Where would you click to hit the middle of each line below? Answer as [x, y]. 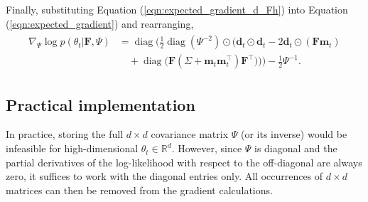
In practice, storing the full [65, 134]
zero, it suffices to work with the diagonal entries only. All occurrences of [164, 176]
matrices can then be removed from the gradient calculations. [139, 190]
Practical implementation [101, 104]
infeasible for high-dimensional [72, 148]
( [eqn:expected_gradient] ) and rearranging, [100, 23]
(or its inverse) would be [294, 134]
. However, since [207, 148]
